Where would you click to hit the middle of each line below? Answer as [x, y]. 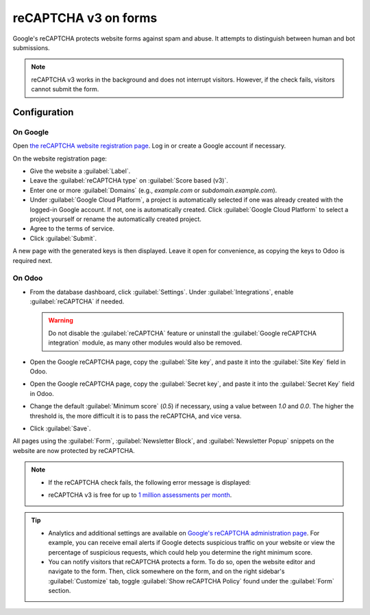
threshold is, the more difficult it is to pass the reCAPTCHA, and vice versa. [136, 416]
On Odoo [28, 278]
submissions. [32, 47]
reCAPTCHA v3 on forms [85, 18]
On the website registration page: [60, 159]
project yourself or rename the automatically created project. [116, 219]
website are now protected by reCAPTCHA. [74, 450]
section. [60, 591]
